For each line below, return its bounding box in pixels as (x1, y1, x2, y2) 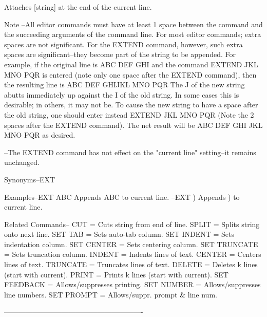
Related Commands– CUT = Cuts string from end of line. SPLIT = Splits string (4, 218, 260, 229)
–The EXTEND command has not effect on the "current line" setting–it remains (4, 146, 256, 157)
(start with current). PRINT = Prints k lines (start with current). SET (4, 269, 228, 279)
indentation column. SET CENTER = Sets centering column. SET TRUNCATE (4, 238, 258, 249)
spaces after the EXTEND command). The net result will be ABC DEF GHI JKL (4, 119, 263, 130)
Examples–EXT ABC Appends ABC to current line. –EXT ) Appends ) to (4, 191, 240, 202)
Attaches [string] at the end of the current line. (4, 2, 152, 12)
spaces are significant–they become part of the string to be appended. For (4, 49, 236, 60)
